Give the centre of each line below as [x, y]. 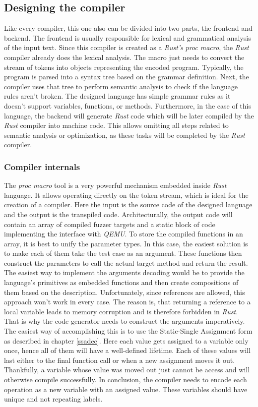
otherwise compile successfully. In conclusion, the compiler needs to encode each [126, 379]
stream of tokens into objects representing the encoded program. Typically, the [124, 67]
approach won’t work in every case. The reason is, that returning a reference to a [127, 302]
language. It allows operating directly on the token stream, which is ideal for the [126, 195]
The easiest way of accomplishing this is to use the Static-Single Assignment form [128, 331]
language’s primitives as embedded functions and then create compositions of [121, 282]
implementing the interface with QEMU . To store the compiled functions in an [124, 234]
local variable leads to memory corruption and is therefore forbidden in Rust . [121, 311]
